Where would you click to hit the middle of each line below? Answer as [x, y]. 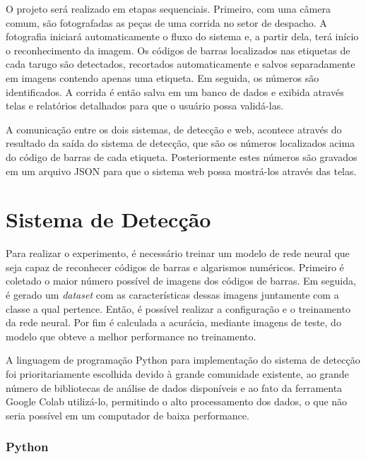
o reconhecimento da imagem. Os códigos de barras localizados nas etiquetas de [178, 50]
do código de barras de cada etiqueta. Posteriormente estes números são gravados [182, 156]
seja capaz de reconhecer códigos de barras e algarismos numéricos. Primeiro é [175, 267]
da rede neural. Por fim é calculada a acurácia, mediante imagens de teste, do [173, 322]
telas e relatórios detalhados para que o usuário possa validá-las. [145, 106]
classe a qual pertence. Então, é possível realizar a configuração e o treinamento [178, 308]
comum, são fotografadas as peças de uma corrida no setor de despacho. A [166, 22]
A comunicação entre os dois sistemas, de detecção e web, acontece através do [174, 129]
